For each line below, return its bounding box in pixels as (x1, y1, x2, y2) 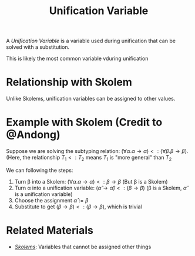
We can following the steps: (6, 167, 73, 174)
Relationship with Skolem (6, 75, 132, 89)
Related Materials (6, 224, 94, 237)
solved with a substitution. (6, 44, 70, 51)
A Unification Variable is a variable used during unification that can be (6, 37, 176, 45)
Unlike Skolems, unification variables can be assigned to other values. (6, 95, 176, 102)
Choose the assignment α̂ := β (14, 197, 89, 204)
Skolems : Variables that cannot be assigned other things (14, 243, 152, 250)
